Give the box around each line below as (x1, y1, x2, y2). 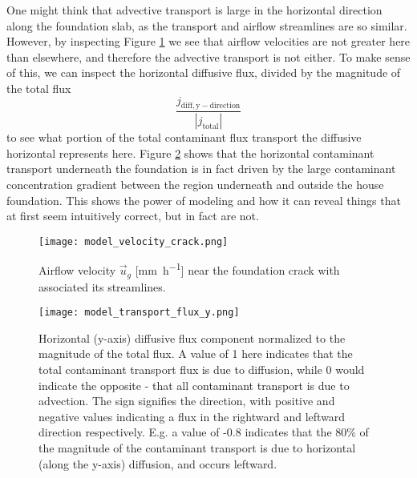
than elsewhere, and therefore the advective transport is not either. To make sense (6, 48, 411, 65)
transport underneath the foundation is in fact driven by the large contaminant (6, 160, 396, 177)
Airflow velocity (38, 262, 116, 279)
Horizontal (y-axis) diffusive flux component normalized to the (38, 329, 346, 346)
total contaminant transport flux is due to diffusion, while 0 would (38, 361, 365, 377)
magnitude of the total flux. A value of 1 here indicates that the (38, 345, 353, 362)
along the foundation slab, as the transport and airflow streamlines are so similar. (6, 17, 407, 34)
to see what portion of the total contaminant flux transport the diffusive (6, 129, 362, 146)
